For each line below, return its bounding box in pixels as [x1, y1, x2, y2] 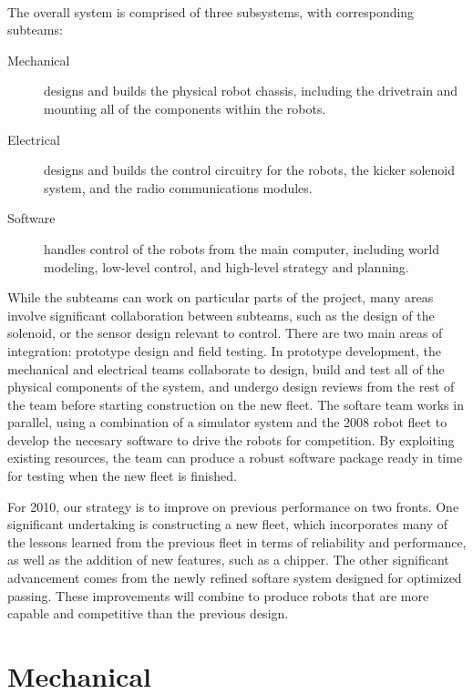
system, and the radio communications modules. [44, 178, 313, 197]
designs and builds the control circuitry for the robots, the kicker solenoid [44, 160, 455, 179]
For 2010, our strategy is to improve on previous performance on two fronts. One [7, 496, 459, 515]
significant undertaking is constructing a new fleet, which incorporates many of [7, 515, 448, 534]
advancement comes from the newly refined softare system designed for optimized [7, 568, 462, 587]
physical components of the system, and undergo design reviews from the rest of [7, 377, 455, 396]
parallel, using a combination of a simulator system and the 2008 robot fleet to [7, 413, 447, 432]
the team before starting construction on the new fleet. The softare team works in [7, 394, 464, 413]
